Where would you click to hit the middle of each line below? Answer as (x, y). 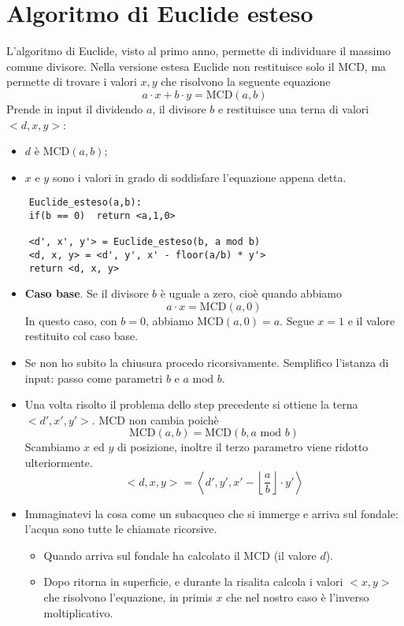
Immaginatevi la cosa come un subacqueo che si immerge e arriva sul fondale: (211, 513)
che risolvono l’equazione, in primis (128, 596)
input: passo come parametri (94, 378)
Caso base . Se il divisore (87, 293)
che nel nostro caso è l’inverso (298, 596)
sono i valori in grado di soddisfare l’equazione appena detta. (199, 177)
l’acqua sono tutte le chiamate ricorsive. (121, 529)
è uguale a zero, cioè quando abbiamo (251, 293)
